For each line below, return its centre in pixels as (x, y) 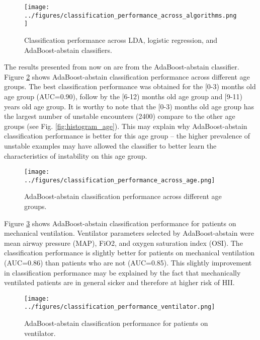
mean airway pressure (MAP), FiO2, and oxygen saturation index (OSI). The (123, 243)
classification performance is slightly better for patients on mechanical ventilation (129, 253)
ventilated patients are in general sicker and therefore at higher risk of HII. (119, 282)
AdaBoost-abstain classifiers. (68, 50)
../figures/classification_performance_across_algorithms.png (131, 15)
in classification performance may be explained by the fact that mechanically (122, 272)
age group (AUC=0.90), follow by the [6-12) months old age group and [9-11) (123, 96)
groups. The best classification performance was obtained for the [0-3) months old (130, 86)
